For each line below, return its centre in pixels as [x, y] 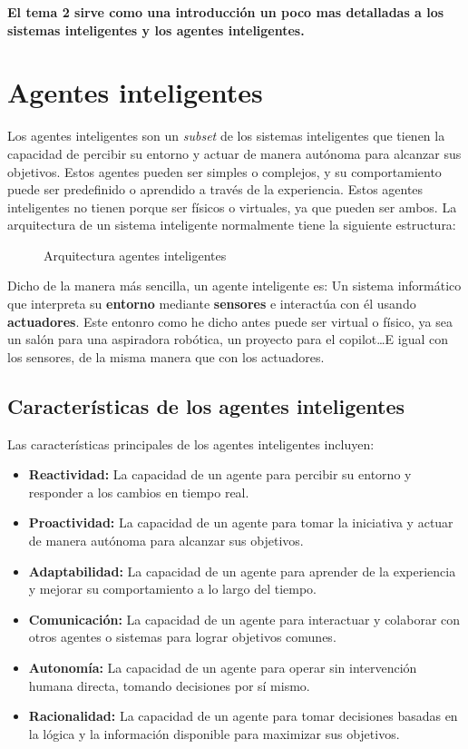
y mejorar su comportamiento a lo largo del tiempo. [172, 589]
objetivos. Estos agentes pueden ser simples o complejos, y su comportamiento [224, 171]
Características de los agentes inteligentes [206, 405]
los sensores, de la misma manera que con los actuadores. [166, 356]
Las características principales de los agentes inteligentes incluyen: [191, 443]
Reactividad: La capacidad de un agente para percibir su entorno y [220, 474]
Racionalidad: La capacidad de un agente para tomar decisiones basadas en [243, 716]
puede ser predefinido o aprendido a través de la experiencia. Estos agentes [215, 189]
